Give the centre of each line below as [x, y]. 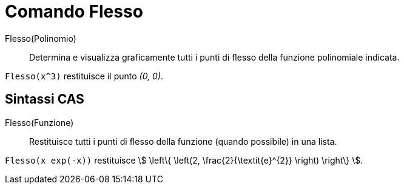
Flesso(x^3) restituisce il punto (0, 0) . [84, 76]
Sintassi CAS [45, 99]
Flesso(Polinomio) [41, 38]
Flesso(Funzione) [39, 122]
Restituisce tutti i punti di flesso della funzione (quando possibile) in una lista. [183, 141]
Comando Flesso [74, 12]
